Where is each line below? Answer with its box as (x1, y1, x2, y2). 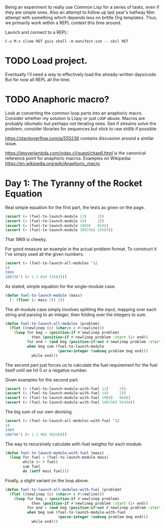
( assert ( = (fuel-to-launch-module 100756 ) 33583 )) (5, 228, 113, 233)
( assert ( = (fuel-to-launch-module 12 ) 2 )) (5, 214, 105, 219)
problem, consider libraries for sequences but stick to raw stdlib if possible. (5, 125, 158, 132)
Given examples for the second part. (5, 377, 79, 382)
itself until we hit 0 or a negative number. (5, 367, 87, 373)
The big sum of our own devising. (5, 409, 73, 415)
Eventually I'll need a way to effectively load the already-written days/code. (5, 71, 158, 77)
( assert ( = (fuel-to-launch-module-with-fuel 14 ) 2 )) (5, 391, 126, 396)
